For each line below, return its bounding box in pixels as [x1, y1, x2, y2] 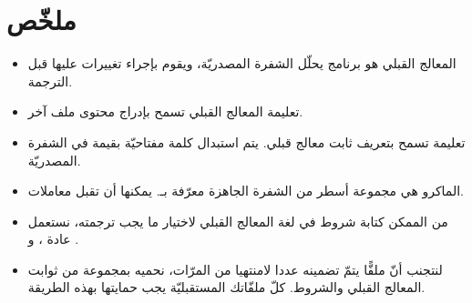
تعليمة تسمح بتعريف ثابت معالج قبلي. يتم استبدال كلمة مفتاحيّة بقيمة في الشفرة [27, 132, 466, 151]
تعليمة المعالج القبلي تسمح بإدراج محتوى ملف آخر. [27, 102, 303, 121]
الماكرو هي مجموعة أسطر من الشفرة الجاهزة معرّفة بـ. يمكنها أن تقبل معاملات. [27, 181, 465, 200]
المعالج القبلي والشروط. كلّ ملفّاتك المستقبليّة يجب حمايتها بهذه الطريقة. [27, 278, 426, 297]
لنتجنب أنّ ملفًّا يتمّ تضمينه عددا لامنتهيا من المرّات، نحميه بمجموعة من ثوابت [27, 259, 443, 278]
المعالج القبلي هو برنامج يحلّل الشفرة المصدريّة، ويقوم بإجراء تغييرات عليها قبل [27, 54, 457, 73]
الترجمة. [27, 71, 73, 90]
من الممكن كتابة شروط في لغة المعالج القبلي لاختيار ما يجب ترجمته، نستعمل [27, 211, 448, 230]
